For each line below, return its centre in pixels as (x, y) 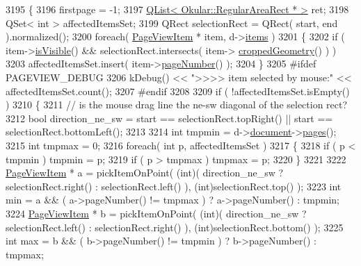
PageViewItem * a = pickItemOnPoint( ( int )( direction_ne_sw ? (145, 173)
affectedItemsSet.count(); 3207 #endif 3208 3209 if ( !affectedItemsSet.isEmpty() (178, 91)
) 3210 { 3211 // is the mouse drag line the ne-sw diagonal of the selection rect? (177, 105)
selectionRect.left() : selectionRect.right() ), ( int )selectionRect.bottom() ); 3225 (175, 227)
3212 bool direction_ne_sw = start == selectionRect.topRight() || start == (169, 118)
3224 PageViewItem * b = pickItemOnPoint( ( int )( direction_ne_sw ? (156, 213)
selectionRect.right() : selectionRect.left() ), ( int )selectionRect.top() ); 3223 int (174, 186)
